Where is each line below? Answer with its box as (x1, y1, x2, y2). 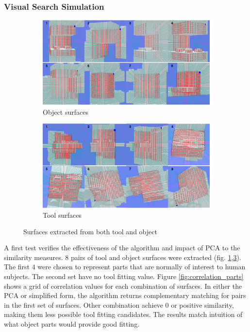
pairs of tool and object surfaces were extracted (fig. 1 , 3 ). (70, 252, 241, 262)
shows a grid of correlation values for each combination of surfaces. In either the (4, 280, 242, 291)
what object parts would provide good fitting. (4, 318, 140, 329)
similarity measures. (4, 252, 63, 262)
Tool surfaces (43, 210, 82, 220)
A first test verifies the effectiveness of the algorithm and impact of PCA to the (4, 243, 240, 253)
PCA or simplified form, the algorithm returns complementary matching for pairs (4, 290, 246, 300)
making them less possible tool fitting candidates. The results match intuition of (4, 309, 243, 319)
